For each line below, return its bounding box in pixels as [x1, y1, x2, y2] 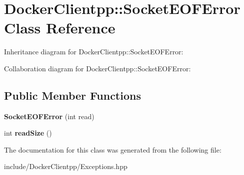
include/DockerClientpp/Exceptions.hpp [4, 161, 127, 172]
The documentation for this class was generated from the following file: [4, 144, 221, 155]
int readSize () [4, 128, 52, 138]
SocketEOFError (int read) [4, 111, 94, 121]
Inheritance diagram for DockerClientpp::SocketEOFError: [4, 46, 183, 57]
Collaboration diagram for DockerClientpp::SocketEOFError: [4, 63, 191, 73]
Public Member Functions [4, 87, 141, 103]
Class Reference [4, 17, 115, 38]
